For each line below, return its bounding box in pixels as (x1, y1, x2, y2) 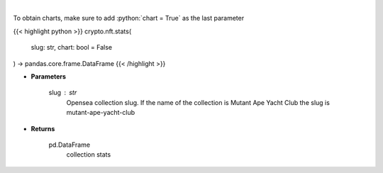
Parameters (30, 72, 67, 81)
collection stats (66, 150, 111, 159)
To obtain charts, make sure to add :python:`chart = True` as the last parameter (13, 14, 245, 23)
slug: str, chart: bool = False (30, 43, 113, 52)
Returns (30, 124, 55, 133)
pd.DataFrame (48, 140, 91, 149)
